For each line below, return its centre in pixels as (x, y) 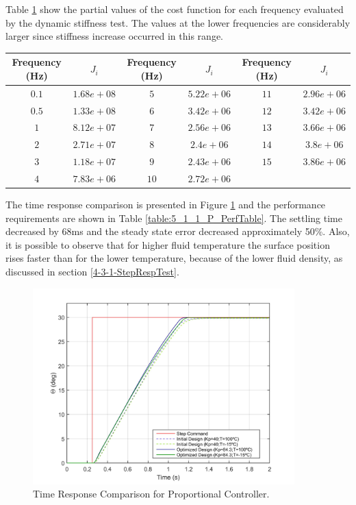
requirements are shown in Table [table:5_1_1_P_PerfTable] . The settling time (174, 218)
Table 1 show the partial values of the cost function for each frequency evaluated (175, 9)
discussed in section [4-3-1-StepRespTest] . (92, 271)
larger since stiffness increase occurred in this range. (114, 36)
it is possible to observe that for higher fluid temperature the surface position (168, 244)
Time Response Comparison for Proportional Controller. (151, 494)
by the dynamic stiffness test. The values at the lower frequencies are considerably (178, 22)
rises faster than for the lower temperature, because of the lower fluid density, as (174, 258)
